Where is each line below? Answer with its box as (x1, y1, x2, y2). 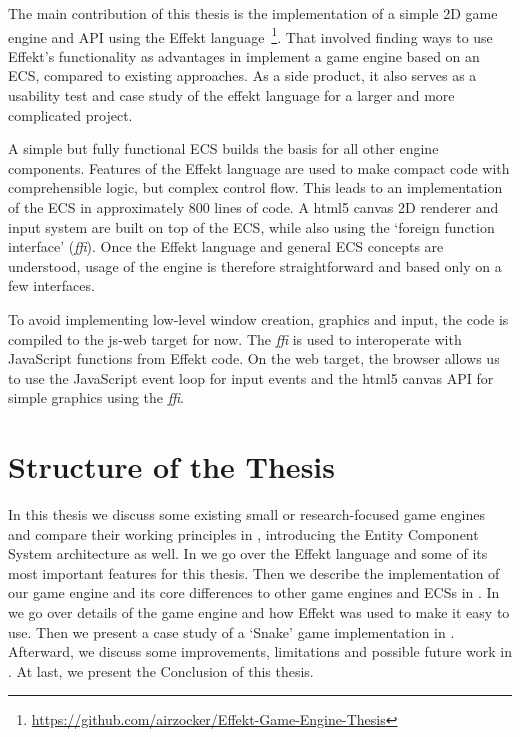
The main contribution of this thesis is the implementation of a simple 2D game (8, 3, 498, 23)
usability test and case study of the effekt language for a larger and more (8, 85, 455, 106)
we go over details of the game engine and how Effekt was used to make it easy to (8, 602, 510, 623)
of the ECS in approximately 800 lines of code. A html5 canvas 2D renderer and (8, 197, 499, 217)
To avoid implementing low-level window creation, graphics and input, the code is (8, 308, 509, 329)
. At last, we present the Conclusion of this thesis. (8, 660, 314, 681)
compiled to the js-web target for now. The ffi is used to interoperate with (8, 328, 462, 349)
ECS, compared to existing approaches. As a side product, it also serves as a (8, 65, 477, 86)
